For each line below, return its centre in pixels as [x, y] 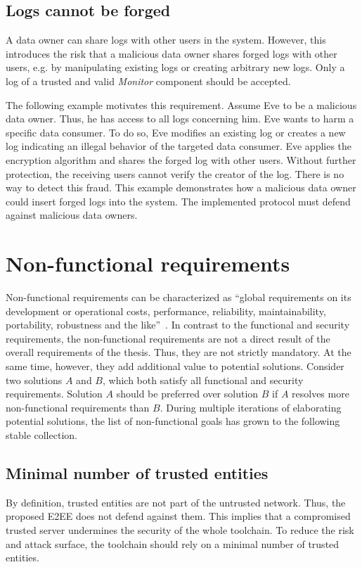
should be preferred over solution [187, 394]
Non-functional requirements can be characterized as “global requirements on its [179, 297]
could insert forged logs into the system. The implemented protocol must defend [178, 201]
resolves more [321, 394]
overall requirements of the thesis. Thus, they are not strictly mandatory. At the [179, 352]
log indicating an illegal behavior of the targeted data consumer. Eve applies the [179, 146]
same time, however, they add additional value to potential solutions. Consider [175, 366]
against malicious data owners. [72, 215]
